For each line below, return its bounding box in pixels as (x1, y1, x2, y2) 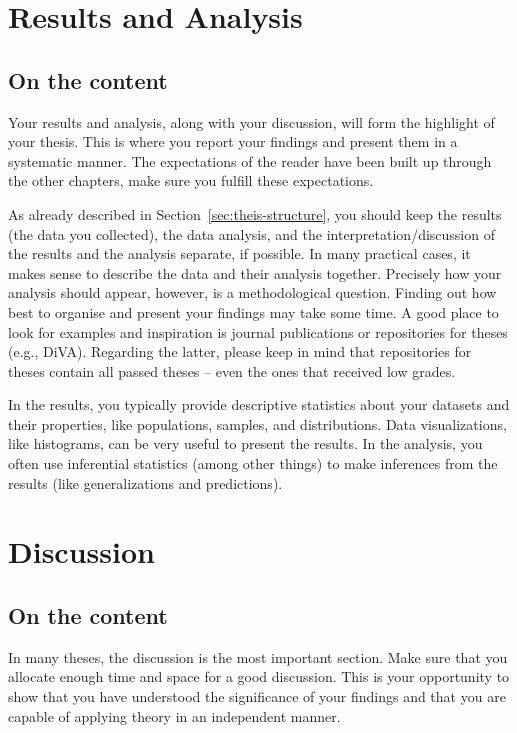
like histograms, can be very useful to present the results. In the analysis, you (8, 433, 483, 454)
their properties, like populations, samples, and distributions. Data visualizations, (8, 413, 507, 434)
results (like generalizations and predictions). (8, 472, 283, 493)
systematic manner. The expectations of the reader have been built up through (8, 150, 492, 171)
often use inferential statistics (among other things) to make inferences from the (8, 453, 498, 474)
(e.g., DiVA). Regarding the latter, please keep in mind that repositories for (8, 341, 472, 362)
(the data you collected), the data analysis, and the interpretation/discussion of (8, 223, 495, 244)
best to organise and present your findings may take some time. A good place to (8, 301, 499, 322)
